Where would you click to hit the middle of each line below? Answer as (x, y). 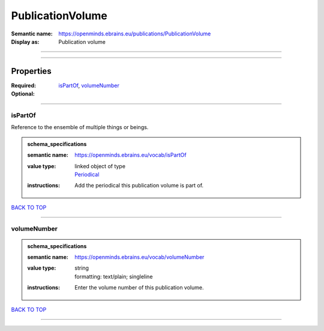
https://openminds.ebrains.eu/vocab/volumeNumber (139, 257)
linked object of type (100, 166)
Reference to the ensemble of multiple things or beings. (80, 127)
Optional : (23, 94)
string (82, 268)
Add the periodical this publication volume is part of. (139, 186)
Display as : (25, 41)
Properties (31, 71)
